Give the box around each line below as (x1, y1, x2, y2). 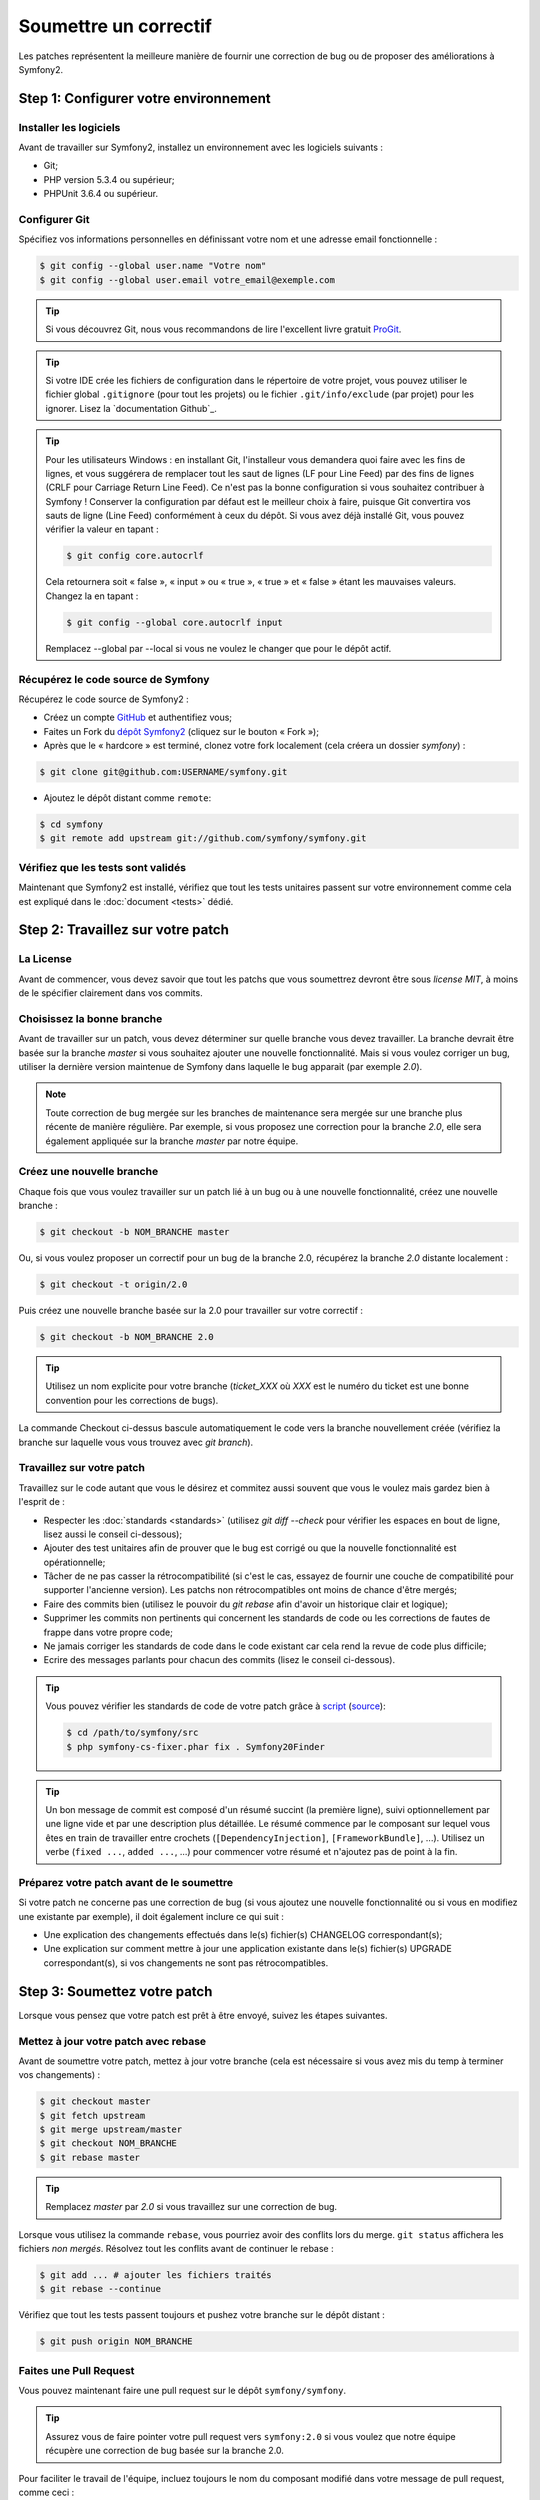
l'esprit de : (18, 1496, 65, 1508)
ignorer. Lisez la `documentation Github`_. (45, 402, 217, 414)
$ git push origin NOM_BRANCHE (39, 2336, 194, 2347)
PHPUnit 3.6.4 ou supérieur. (43, 188, 159, 200)
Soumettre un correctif (18, 15, 213, 37)
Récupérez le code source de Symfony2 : (18, 693, 189, 705)
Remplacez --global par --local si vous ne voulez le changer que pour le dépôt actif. (45, 642, 392, 654)
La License (18, 952, 72, 966)
